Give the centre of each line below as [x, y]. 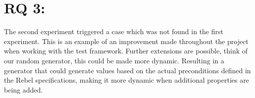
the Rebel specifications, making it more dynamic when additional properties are [127, 80]
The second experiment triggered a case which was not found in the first [114, 31]
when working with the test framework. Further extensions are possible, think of [126, 51]
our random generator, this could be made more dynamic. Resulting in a [114, 60]
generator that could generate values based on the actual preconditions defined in [127, 70]
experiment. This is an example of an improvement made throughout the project [126, 41]
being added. [24, 89]
